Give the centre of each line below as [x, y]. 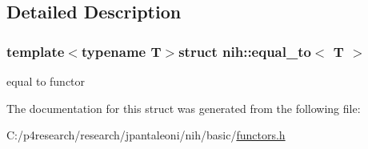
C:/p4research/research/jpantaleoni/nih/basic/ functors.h [146, 135]
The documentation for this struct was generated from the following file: [184, 108]
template [36, 51]
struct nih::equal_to [245, 51]
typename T [121, 51]
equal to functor [46, 81]
